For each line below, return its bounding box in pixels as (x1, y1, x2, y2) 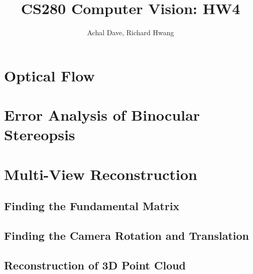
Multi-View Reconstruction (4, 163, 197, 184)
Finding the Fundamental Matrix (4, 198, 180, 214)
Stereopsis (4, 124, 75, 145)
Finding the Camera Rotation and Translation (4, 228, 249, 243)
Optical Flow (4, 65, 95, 85)
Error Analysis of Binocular (4, 105, 200, 125)
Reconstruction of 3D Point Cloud (4, 257, 186, 272)
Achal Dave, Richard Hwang (87, 27, 174, 38)
